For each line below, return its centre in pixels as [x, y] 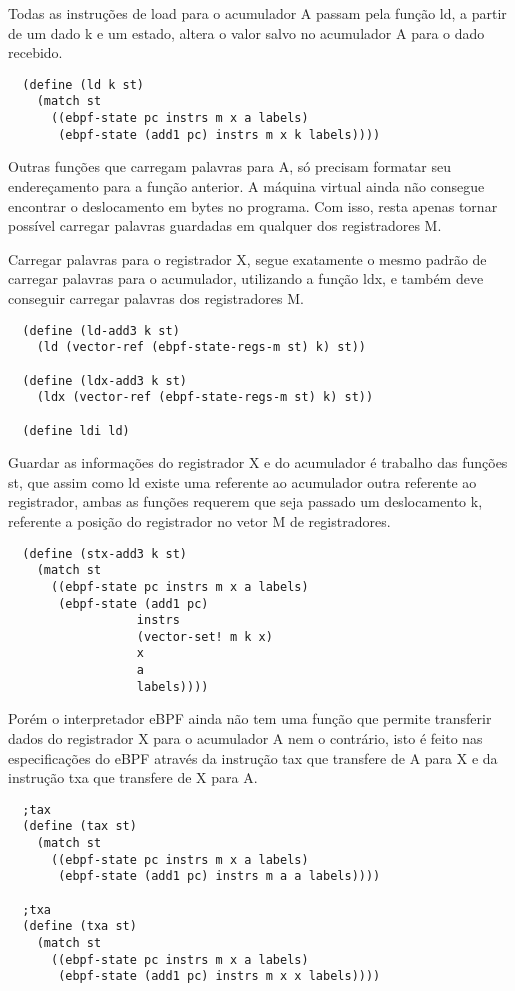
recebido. [35, 52]
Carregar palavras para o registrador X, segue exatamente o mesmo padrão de [247, 258]
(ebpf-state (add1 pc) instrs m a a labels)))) [219, 876]
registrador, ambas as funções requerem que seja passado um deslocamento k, [245, 501]
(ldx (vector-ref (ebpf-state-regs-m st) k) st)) [205, 397]
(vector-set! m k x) [204, 636]
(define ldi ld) [76, 430]
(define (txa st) [79, 926]
